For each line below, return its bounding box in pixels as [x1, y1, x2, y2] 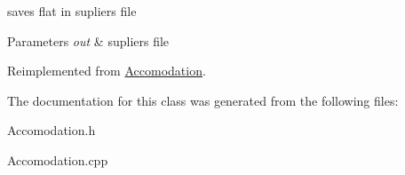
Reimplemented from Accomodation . [7, 61, 206, 80]
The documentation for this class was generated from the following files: [7, 91, 399, 109]
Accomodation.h [7, 121, 96, 139]
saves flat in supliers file [7, 2, 137, 20]
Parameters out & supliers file [7, 31, 170, 50]
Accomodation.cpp [7, 150, 108, 169]
